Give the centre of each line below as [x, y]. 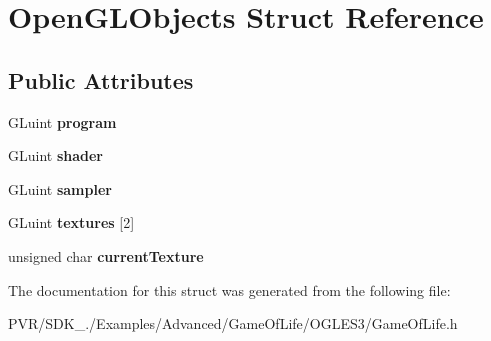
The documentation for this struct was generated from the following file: [229, 289]
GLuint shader [56, 155]
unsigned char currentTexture [106, 255]
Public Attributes [101, 79]
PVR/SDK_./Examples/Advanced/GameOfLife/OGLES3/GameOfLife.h [233, 323]
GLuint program [62, 121]
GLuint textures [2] [71, 222]
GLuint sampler [60, 188]
